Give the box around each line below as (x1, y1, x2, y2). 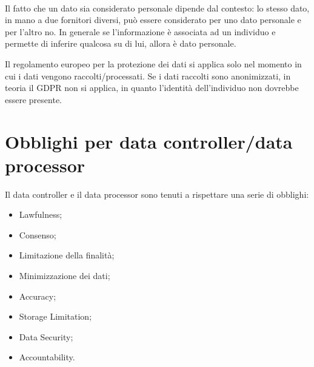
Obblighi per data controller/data (5, 129, 293, 153)
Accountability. (19, 351, 75, 363)
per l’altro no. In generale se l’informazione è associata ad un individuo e (5, 25, 276, 38)
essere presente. (5, 93, 62, 106)
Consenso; (19, 228, 56, 241)
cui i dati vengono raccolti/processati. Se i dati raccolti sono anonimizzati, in (5, 69, 291, 82)
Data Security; (19, 330, 73, 343)
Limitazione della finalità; (19, 249, 115, 261)
